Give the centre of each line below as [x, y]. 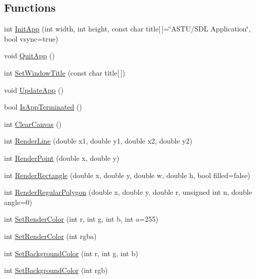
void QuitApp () [29, 56]
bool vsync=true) [31, 38]
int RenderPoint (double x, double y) [62, 158]
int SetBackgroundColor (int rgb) [56, 270]
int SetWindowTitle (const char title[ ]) [65, 72]
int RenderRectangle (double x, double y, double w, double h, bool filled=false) [127, 175]
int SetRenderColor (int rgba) [50, 236]
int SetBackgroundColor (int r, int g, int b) [71, 253]
